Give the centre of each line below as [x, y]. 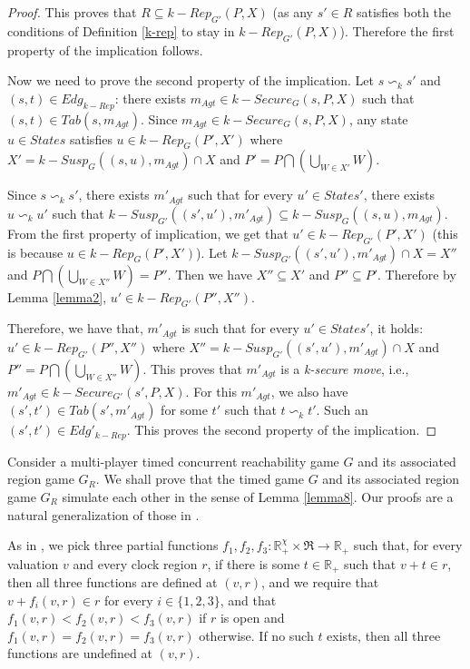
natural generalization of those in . [103, 514]
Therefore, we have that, [75, 328]
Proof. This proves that [72, 12]
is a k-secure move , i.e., [345, 368]
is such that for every [240, 328]
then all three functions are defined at [113, 582]
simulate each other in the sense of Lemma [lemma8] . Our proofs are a [258, 496]
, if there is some [254, 563]
